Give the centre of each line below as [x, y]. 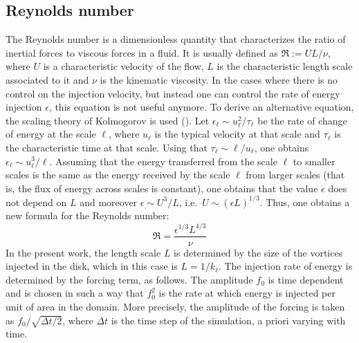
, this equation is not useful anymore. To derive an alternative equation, [201, 107]
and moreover [109, 202]
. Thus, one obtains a [305, 202]
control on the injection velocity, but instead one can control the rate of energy [173, 93]
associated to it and [47, 79]
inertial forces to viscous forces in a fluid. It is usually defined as [142, 52]
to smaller [314, 161]
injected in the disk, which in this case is [92, 266]
